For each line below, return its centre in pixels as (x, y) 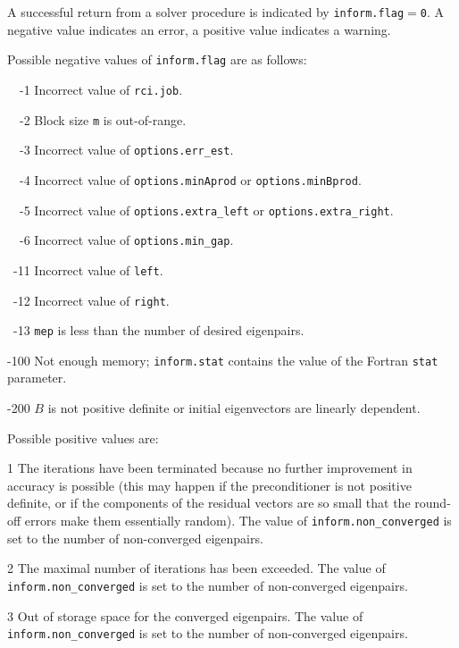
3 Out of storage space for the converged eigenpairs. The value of (185, 615)
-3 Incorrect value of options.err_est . (126, 150)
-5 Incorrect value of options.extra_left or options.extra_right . (206, 210)
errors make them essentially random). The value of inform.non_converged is (238, 521)
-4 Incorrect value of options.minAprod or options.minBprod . (190, 179)
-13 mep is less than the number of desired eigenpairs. (159, 330)
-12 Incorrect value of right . (91, 300)
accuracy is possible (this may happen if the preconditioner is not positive (209, 485)
